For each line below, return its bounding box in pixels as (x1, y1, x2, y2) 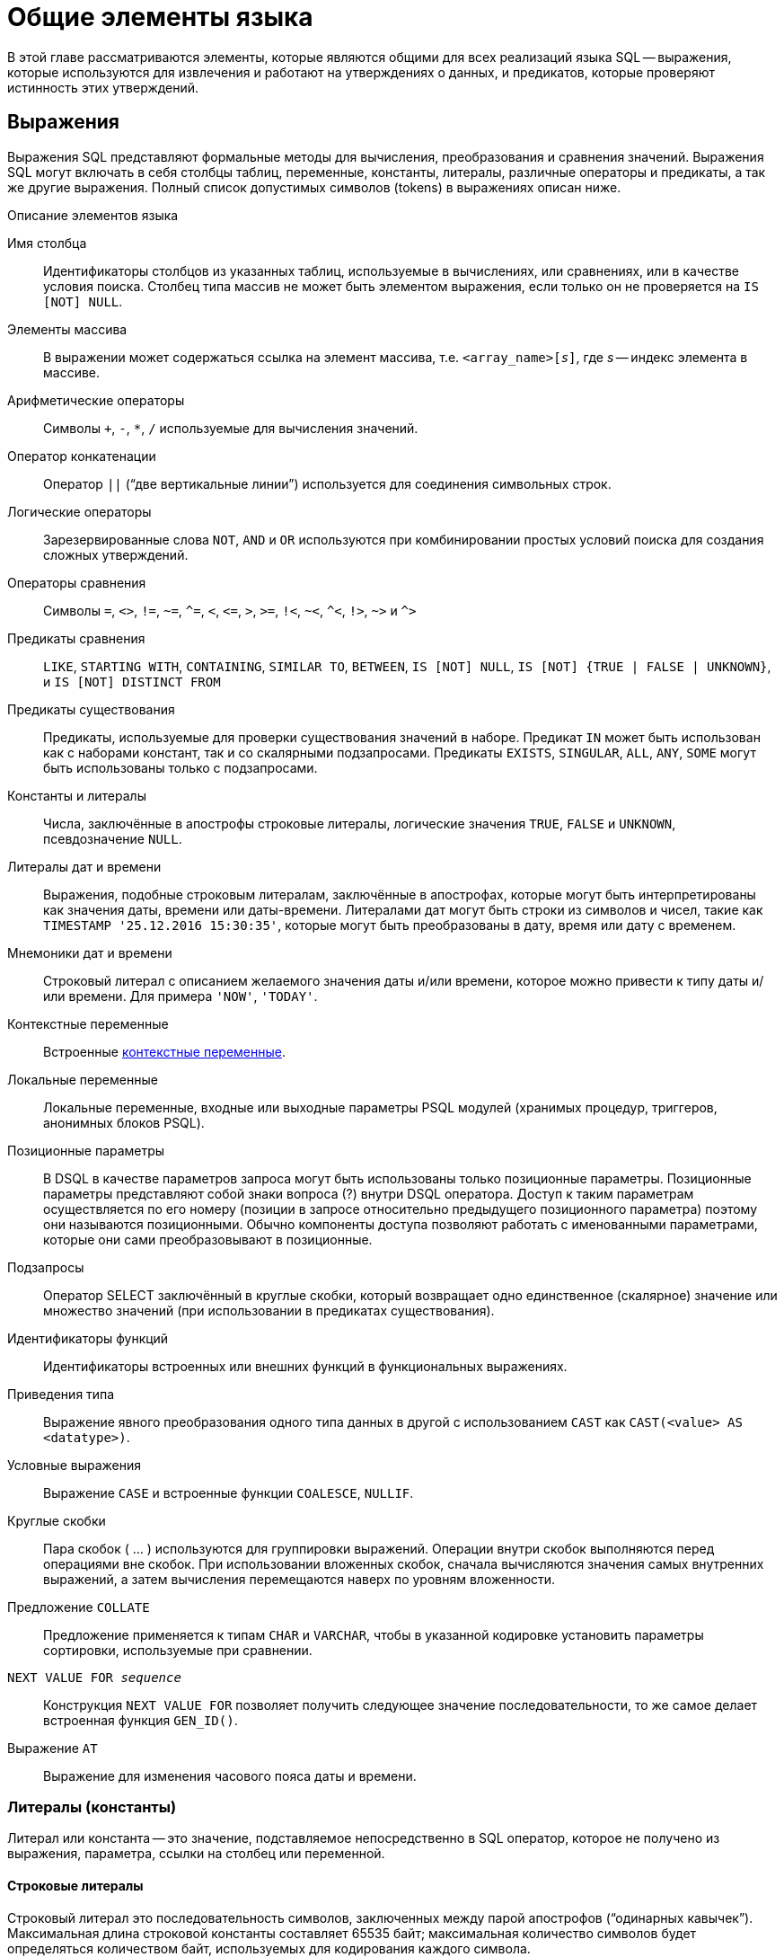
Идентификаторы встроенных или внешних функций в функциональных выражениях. (43, 1358, 568, 1374)
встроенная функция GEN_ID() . (43, 1712, 238, 1728)
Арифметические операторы (7, 392, 185, 408)
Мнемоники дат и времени (7, 944, 172, 961)
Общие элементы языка (7, 2, 313, 32)
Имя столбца (7, 235, 87, 251)
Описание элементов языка (7, 207, 179, 223)
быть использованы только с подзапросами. (43, 759, 318, 775)
